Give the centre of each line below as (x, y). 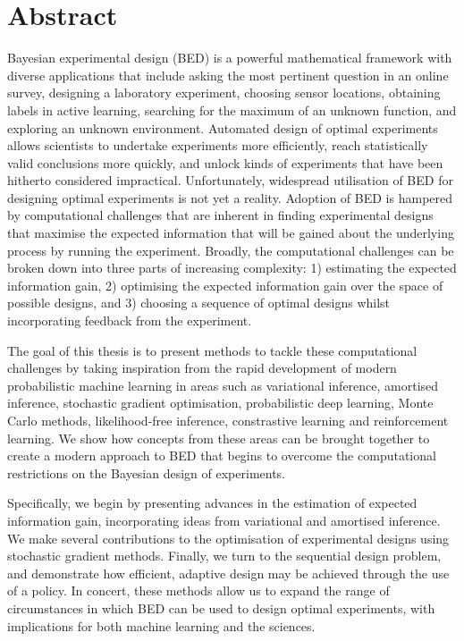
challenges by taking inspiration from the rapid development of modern (202, 368)
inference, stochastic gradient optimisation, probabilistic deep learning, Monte (220, 403)
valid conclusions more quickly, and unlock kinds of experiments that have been (225, 162)
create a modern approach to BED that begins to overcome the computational (222, 455)
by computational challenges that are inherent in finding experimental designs (220, 215)
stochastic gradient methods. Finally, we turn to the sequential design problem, (224, 556)
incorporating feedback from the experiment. (130, 320)
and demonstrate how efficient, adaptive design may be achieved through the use (228, 573)
